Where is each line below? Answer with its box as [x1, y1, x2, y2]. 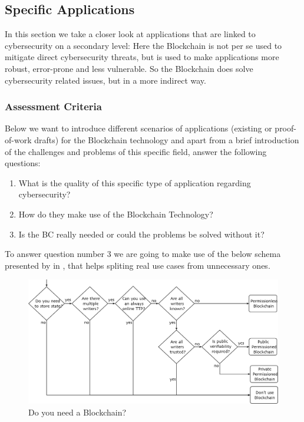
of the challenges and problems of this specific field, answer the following [5, 145, 267, 157]
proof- [275, 122, 296, 134]
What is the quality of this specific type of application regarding [18, 176, 251, 189]
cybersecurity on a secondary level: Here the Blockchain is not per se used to [5, 39, 282, 51]
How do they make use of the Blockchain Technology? [18, 207, 213, 220]
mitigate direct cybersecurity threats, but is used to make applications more [5, 51, 279, 63]
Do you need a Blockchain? [28, 405, 127, 418]
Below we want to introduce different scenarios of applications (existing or [5, 122, 272, 134]
